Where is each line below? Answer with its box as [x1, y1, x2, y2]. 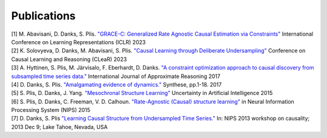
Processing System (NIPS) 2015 [11, 107, 91, 114]
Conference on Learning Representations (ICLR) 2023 [11, 38, 146, 45]
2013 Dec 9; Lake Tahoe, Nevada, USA [11, 123, 108, 130]
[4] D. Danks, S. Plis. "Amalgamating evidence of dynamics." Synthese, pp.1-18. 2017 [11, 80, 222, 88]
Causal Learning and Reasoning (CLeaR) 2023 [11, 55, 127, 63]
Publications [11, 9, 76, 22]
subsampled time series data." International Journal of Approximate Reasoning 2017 [11, 73, 220, 80]
